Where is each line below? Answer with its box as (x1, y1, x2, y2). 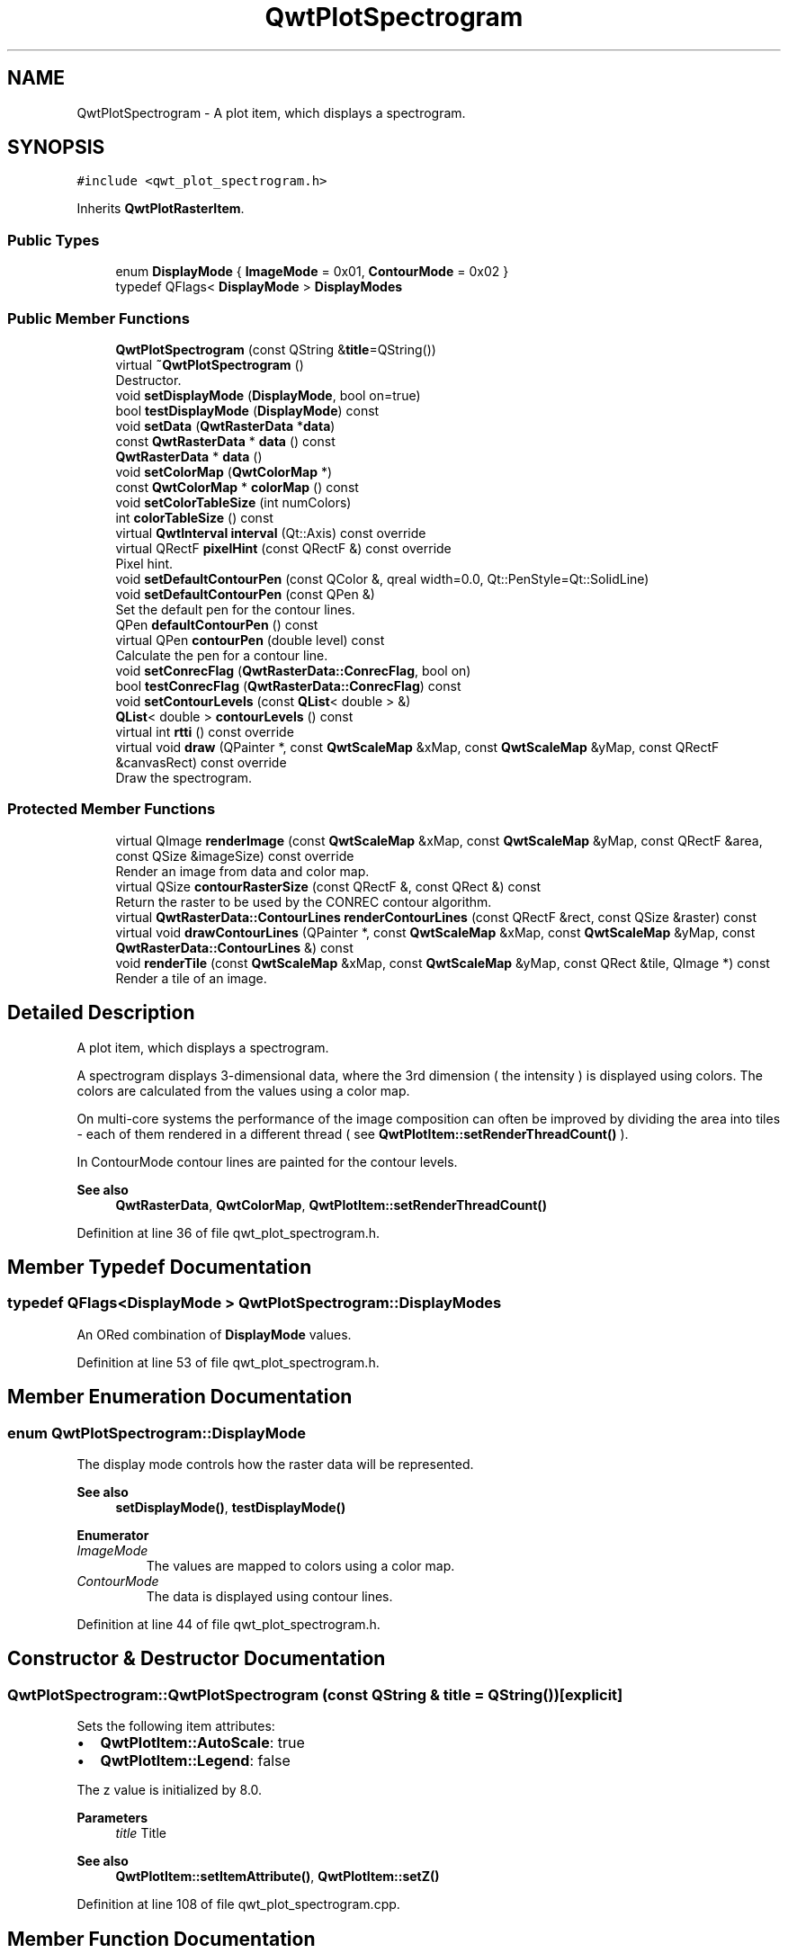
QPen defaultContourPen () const (115, 616, 318, 632)
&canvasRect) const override (115, 754, 287, 770)
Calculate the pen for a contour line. (115, 647, 328, 663)
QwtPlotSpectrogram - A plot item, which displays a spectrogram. (76, 104, 466, 121)
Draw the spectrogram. (115, 769, 253, 785)
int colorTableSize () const (115, 509, 273, 525)
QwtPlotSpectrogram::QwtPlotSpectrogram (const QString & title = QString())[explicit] (7, 1685, 623, 1704)
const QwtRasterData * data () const (115, 433, 336, 449)
